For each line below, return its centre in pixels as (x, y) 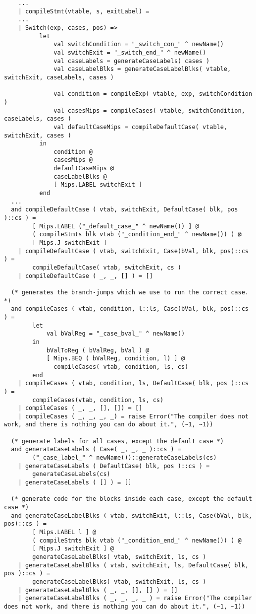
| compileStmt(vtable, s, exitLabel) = (84, 11)
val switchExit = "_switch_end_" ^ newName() (130, 52)
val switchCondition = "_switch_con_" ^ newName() (139, 44)
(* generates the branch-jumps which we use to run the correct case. (130, 292)
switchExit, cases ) (38, 135)
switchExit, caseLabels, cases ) (59, 77)
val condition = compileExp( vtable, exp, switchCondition (153, 94)
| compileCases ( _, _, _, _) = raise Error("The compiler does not (133, 416)
